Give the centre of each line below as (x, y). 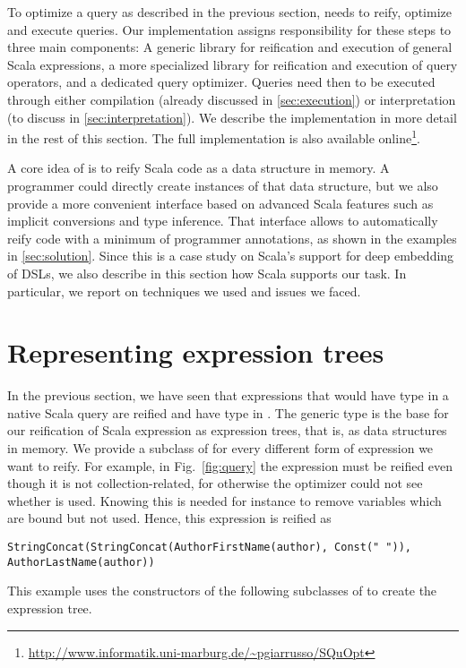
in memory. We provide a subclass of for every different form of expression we (220, 448)
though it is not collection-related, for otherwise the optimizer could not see (215, 483)
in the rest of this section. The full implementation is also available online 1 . (214, 137)
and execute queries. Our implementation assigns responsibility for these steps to (229, 29)
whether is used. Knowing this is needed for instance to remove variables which (224, 500)
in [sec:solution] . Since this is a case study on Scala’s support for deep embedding (231, 256)
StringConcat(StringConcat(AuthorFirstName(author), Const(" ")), (210, 548)
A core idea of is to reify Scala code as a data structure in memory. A (198, 168)
